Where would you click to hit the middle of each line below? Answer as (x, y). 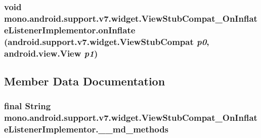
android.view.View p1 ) (51, 53)
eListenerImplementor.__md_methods (86, 129)
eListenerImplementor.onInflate (70, 30)
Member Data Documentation (85, 81)
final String (28, 106)
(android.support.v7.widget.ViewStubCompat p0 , (107, 41)
